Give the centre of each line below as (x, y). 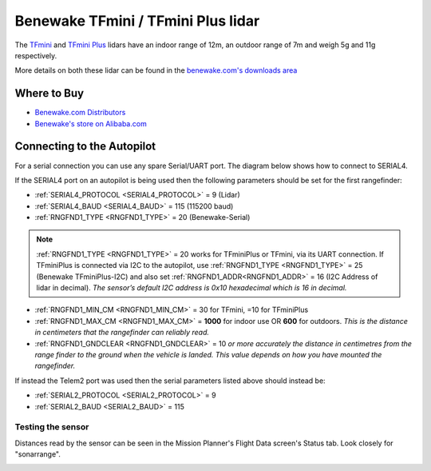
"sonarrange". (38, 454)
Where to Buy (49, 93)
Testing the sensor (52, 427)
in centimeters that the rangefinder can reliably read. (122, 333)
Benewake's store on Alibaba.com (91, 123)
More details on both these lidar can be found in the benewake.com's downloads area (156, 70)
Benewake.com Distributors (80, 113)
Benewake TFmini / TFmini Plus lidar (137, 21)
